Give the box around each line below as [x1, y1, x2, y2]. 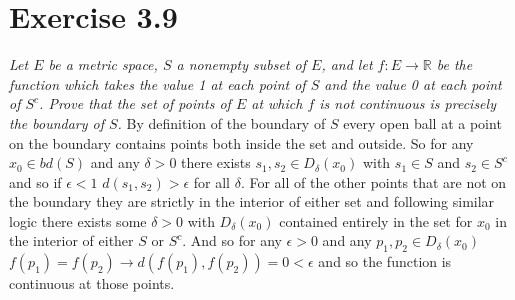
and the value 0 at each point [324, 73, 502, 94]
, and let [321, 54, 373, 75]
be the [436, 54, 473, 75]
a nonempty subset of [176, 54, 307, 75]
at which [251, 93, 303, 114]
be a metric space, [48, 54, 158, 75]
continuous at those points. [9, 273, 175, 294]
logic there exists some [9, 210, 147, 231]
